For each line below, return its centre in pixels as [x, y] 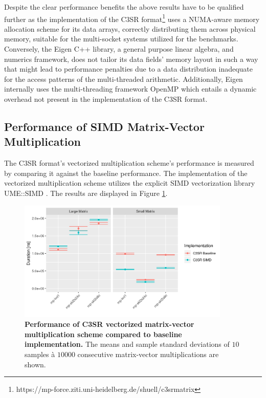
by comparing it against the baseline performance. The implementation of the [126, 173]
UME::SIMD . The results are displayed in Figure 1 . [86, 193]
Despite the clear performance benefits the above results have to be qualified [124, 7]
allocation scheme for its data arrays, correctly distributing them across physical [130, 28]
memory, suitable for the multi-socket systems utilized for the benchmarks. [121, 39]
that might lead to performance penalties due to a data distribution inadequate [129, 69]
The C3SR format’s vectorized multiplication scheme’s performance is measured [129, 163]
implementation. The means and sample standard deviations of [127, 344]
